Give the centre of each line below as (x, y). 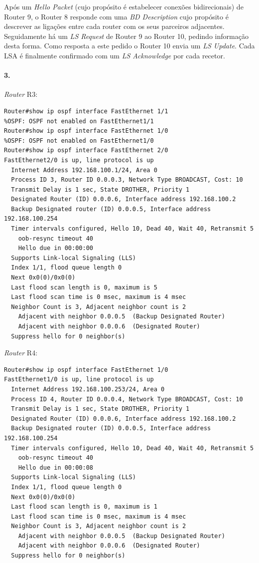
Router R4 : (21, 353)
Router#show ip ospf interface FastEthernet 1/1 (86, 111)
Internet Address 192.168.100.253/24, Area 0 (88, 389)
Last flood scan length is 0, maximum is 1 (84, 507)
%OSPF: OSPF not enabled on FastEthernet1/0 (79, 141)
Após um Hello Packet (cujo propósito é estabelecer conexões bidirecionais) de (124, 6)
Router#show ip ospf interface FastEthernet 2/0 (86, 150)
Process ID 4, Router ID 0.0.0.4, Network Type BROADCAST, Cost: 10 (127, 399)
